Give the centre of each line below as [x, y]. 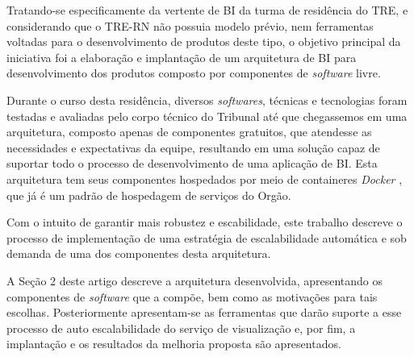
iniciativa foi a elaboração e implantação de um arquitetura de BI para [182, 57]
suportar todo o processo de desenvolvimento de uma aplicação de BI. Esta [192, 163]
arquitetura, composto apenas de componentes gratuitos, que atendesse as [189, 132]
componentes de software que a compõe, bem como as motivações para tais [192, 296]
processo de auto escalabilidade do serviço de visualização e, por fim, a [181, 328]
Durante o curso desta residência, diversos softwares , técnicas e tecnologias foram [207, 100]
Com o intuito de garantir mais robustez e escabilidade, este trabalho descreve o [205, 222]
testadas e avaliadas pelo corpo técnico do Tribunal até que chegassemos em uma [207, 116]
